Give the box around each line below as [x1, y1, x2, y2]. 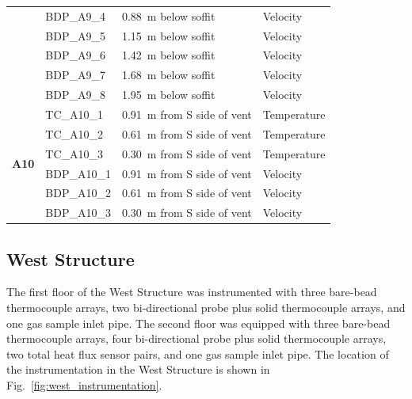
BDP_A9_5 [45, 27, 105, 44]
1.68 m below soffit [121, 66, 216, 83]
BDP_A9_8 [45, 86, 105, 103]
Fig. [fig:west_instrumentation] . [6, 377, 162, 393]
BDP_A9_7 [45, 66, 105, 83]
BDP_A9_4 [45, 7, 105, 24]
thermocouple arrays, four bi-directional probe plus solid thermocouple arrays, [6, 330, 387, 347]
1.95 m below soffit [121, 86, 216, 103]
